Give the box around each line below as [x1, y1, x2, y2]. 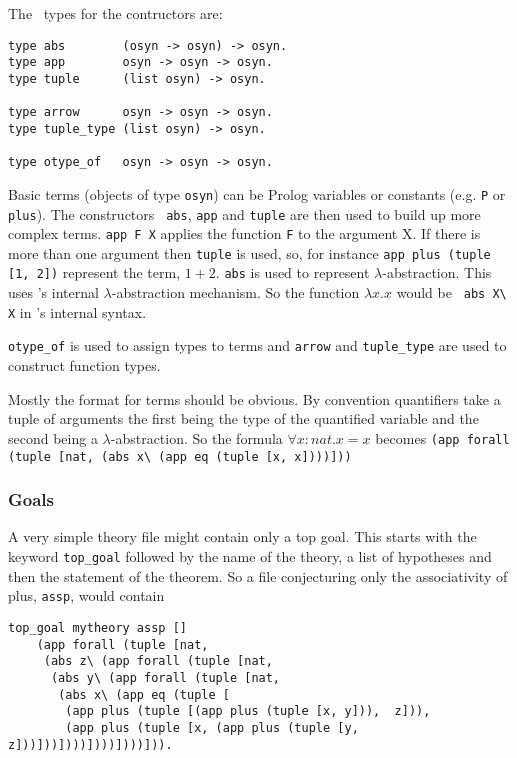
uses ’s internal [8, 282, 99, 303]
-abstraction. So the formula [110, 427, 283, 448]
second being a [8, 427, 98, 448]
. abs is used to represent [215, 262, 370, 283]
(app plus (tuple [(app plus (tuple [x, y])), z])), [65, 704, 431, 719]
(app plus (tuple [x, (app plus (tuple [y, [65, 720, 359, 735]
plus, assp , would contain [8, 585, 165, 606]
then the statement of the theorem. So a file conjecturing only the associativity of [8, 565, 508, 586]
